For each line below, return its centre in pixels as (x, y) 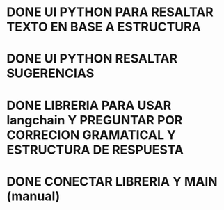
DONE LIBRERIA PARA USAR (89, 105)
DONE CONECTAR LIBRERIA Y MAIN (112, 181)
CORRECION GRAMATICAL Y (91, 135)
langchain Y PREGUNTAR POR (95, 120)
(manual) (33, 196)
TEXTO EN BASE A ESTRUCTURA (104, 27)
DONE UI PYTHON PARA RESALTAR (110, 12)
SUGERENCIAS (50, 73)
